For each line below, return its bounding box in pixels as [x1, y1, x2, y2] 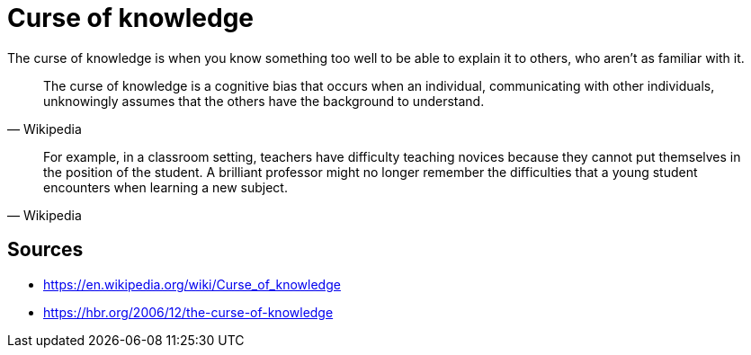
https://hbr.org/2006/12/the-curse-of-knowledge [43, 304, 334, 320]
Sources [7, 238, 84, 262]
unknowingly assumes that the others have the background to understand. [43, 93, 485, 109]
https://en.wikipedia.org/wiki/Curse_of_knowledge [43, 276, 341, 292]
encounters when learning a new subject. [43, 179, 288, 195]
